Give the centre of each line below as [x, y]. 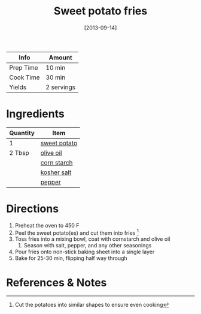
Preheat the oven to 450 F [47, 225]
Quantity [22, 133]
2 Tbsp [19, 152]
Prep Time [24, 67]
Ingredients [35, 114]
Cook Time [25, 77]
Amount [61, 57]
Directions [32, 209]
